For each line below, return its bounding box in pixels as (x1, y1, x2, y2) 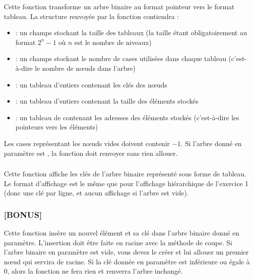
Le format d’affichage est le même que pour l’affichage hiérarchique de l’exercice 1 (4, 178, 249, 188)
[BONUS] (4, 208, 42, 220)
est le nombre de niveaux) (74, 37, 152, 47)
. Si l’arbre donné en (181, 138, 242, 148)
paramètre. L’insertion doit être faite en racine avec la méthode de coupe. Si (4, 237, 233, 247)
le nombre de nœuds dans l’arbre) (35, 63, 136, 73)
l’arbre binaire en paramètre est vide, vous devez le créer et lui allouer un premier (4, 247, 249, 257)
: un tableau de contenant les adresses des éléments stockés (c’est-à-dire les (15, 112, 239, 122)
